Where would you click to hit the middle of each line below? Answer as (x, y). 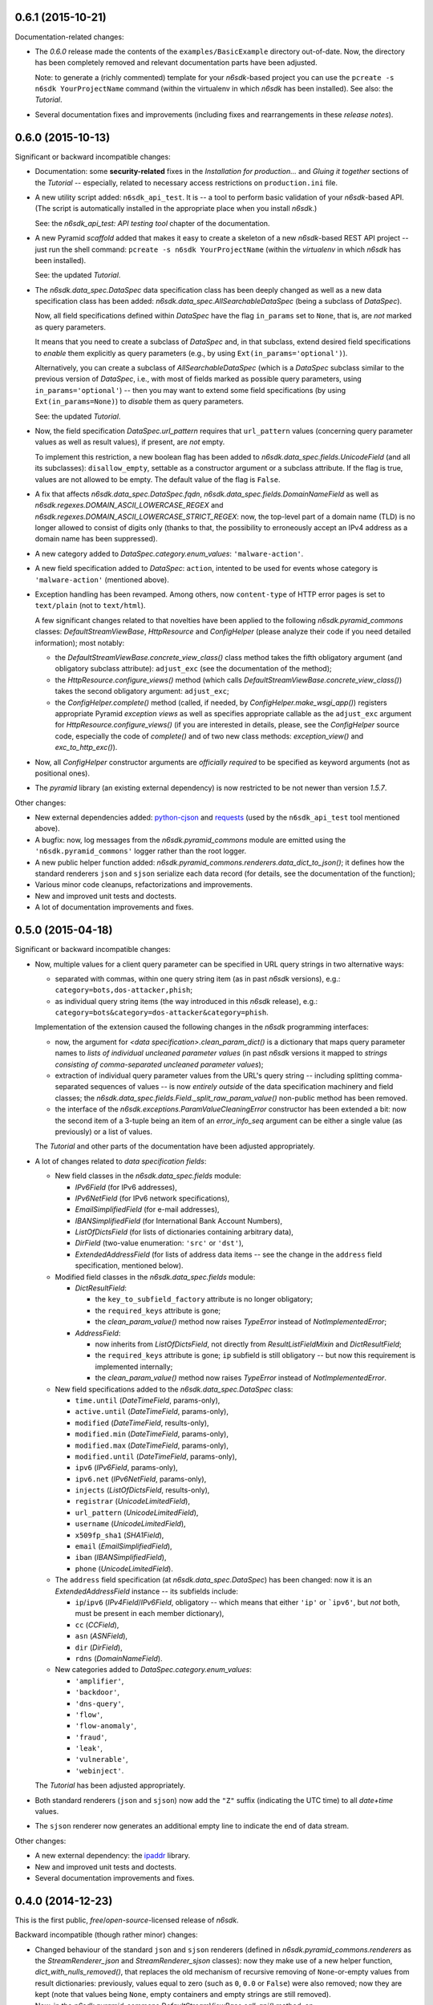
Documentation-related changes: (69, 37)
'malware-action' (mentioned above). (102, 579)
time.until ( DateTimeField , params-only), (148, 1400)
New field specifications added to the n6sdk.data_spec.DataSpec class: (174, 1389)
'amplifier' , (99, 1681)
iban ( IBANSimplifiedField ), (121, 1557)
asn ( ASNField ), (101, 1636)
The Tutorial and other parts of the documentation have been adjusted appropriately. (175, 1146)
